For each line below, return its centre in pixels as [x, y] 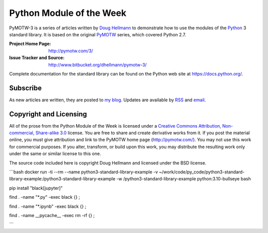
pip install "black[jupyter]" [36, 188]
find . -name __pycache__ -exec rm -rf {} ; [52, 215]
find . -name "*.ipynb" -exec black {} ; [48, 206]
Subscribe [26, 88]
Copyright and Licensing [48, 114]
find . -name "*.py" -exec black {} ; [45, 197]
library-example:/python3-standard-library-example [62, 179]
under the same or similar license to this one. [55, 154]
